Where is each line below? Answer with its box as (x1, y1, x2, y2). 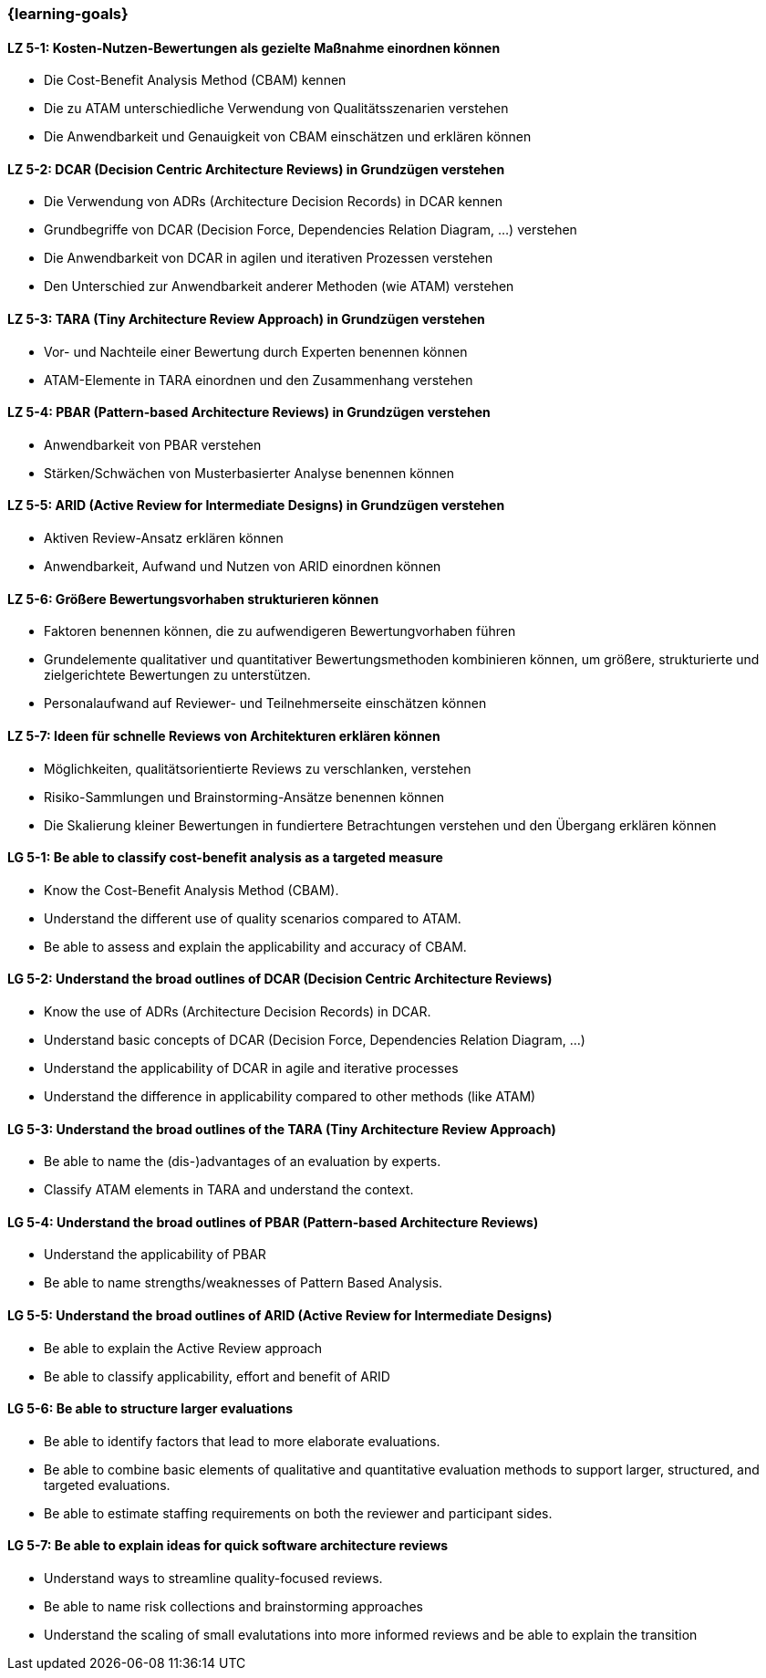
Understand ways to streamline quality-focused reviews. (44, 1570, 383, 1587)
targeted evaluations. (44, 1476, 171, 1493)
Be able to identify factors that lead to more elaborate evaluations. (44, 1433, 440, 1449)
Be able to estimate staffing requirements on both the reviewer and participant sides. (44, 1505, 553, 1521)
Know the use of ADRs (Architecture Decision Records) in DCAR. (44, 1003, 431, 1019)
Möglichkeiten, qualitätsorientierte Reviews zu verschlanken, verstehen (44, 760, 471, 776)
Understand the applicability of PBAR (44, 1246, 266, 1263)
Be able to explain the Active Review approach (44, 1339, 323, 1356)
